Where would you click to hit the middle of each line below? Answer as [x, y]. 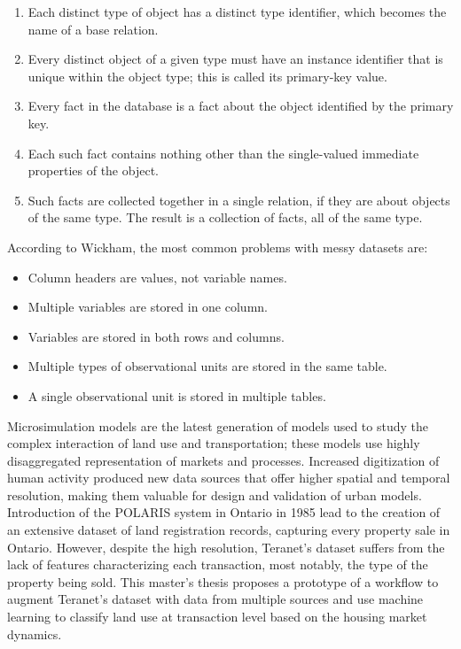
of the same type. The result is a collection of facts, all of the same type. [225, 217]
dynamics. [35, 634]
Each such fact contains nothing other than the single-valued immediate [223, 153]
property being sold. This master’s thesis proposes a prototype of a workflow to [223, 581]
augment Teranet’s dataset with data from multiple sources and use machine [215, 599]
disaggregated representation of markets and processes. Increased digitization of [223, 460]
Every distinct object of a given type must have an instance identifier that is [235, 59]
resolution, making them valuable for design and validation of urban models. [215, 494]
